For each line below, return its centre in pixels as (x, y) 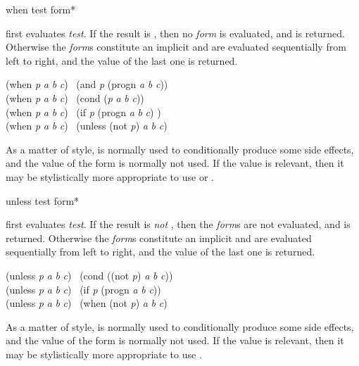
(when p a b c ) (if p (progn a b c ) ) (83, 112)
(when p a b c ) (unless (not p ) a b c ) (87, 126)
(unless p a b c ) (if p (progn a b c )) (83, 289)
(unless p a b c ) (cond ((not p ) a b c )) (89, 275)
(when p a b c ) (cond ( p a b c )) (75, 97)
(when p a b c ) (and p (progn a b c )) (87, 84)
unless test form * (43, 200)
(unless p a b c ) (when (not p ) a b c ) (87, 303)
